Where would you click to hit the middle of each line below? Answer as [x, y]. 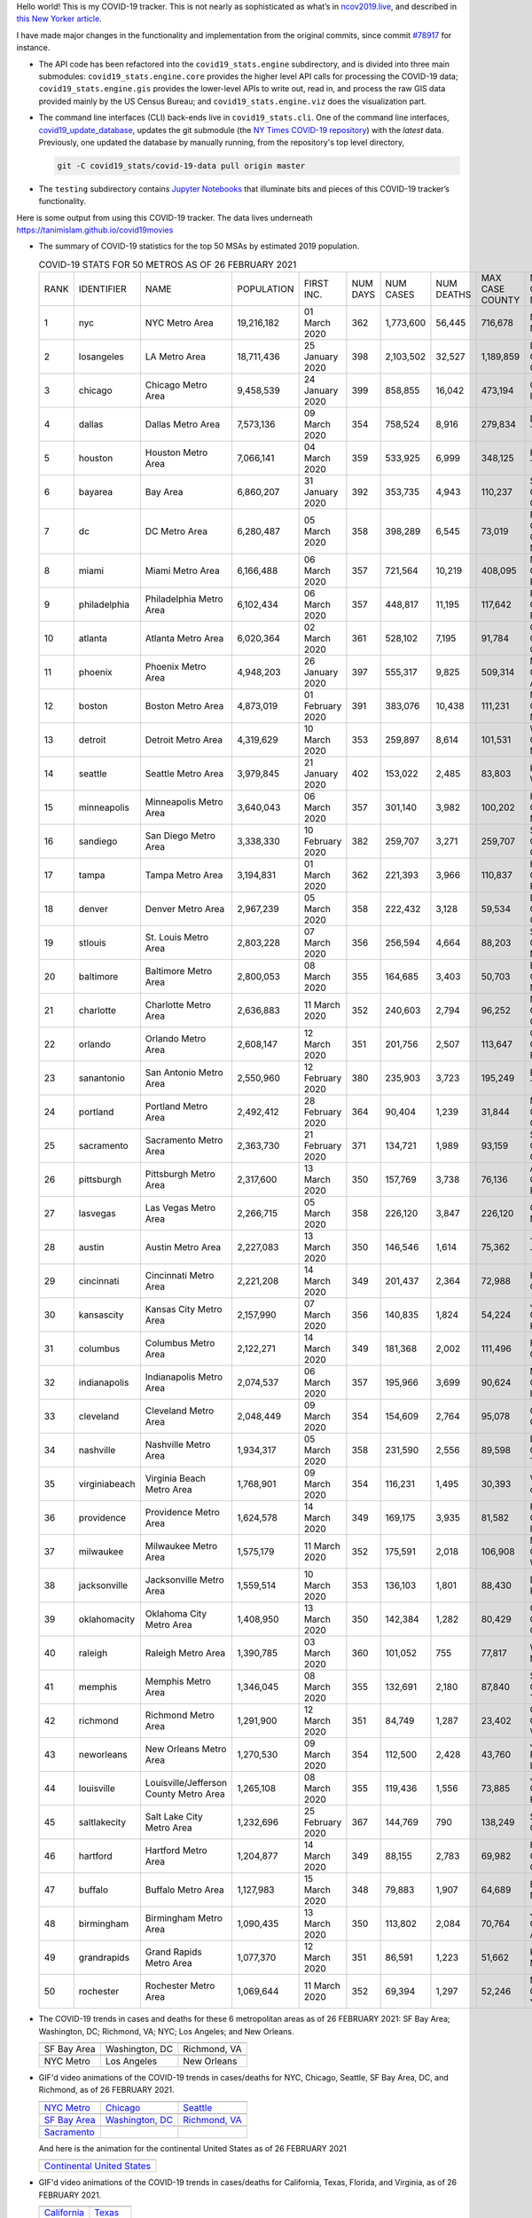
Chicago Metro [176, 385]
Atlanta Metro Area [184, 639]
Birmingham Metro [184, 1918]
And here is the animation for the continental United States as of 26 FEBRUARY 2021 [193, 2148]
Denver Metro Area [185, 909]
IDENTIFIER [103, 289]
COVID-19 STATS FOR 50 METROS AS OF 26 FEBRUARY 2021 [168, 264]
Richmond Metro [180, 1715]
